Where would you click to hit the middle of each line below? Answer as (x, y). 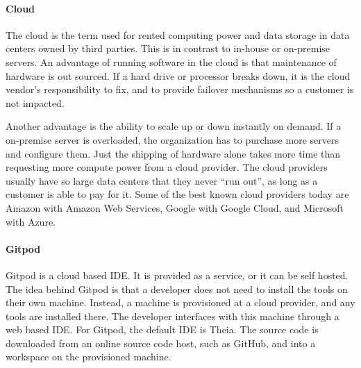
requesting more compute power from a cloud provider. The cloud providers (167, 167)
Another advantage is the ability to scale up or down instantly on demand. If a (174, 126)
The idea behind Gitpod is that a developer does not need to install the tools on (177, 288)
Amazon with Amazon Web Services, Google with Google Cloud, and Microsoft (175, 207)
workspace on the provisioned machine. (89, 357)
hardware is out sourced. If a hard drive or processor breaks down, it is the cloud (178, 75)
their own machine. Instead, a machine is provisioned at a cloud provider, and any (180, 302)
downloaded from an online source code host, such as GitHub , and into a (161, 343)
